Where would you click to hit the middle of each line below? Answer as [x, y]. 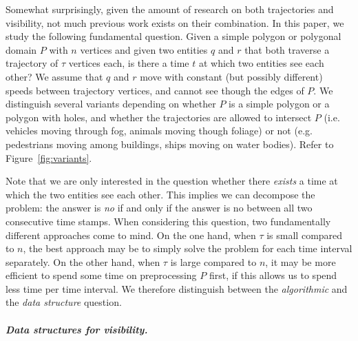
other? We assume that [54, 76]
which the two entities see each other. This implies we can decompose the [160, 194]
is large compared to [213, 261]
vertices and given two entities [144, 49]
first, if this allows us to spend [273, 275]
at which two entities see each [261, 63]
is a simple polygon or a [279, 104]
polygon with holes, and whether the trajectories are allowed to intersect [159, 117]
